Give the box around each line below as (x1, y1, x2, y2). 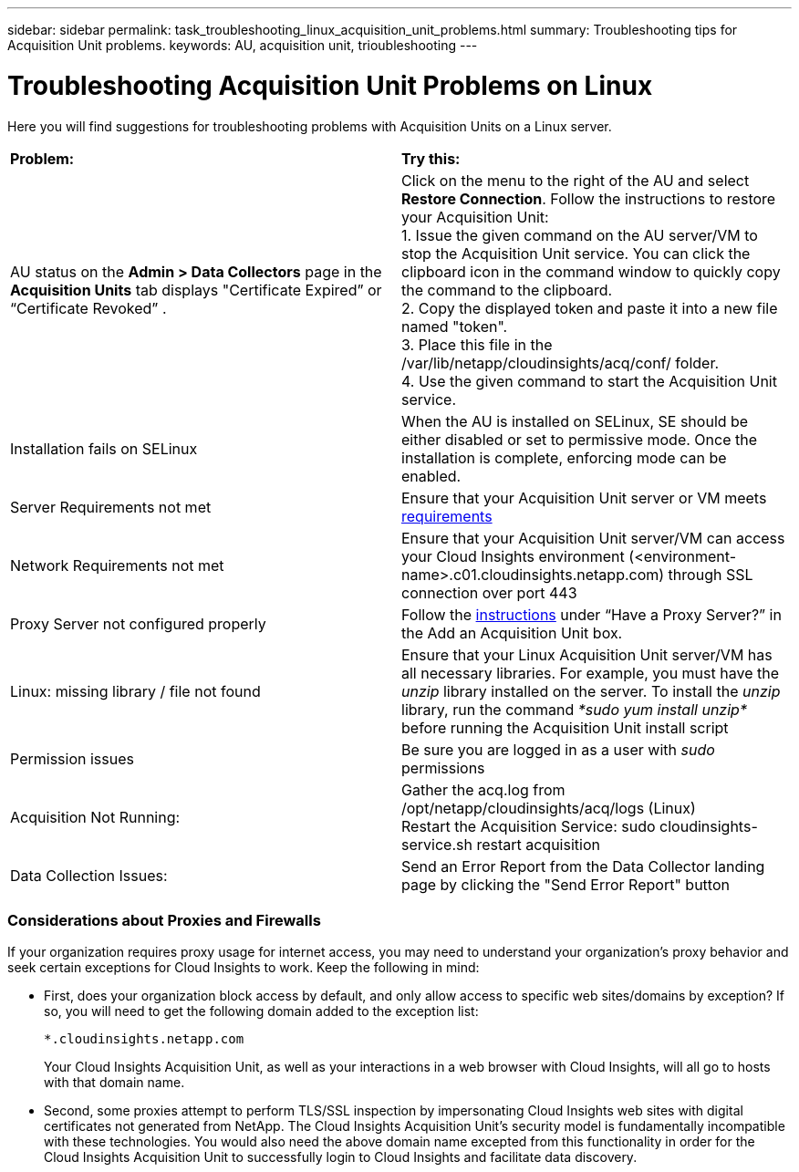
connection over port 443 (401, 583, 577, 602)
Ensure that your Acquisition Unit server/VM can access (401, 528, 785, 547)
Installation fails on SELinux (10, 439, 198, 458)
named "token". (401, 316, 508, 336)
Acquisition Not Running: (10, 807, 181, 826)
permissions (401, 758, 485, 777)
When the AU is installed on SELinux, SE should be (401, 411, 749, 430)
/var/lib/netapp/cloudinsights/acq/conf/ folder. (401, 353, 720, 372)
